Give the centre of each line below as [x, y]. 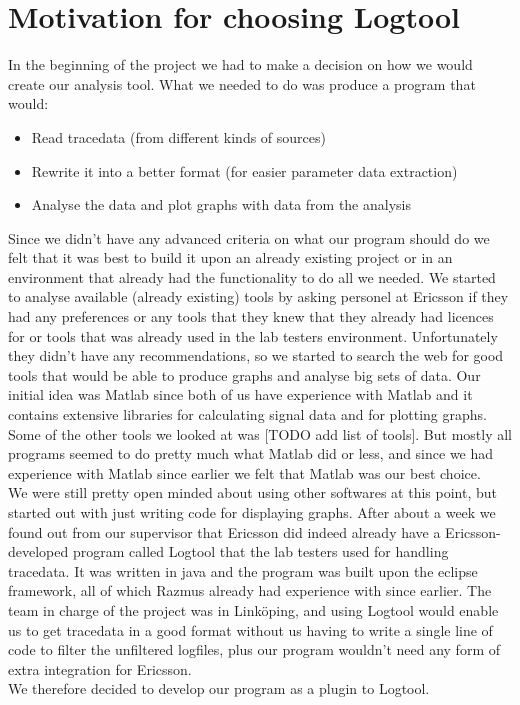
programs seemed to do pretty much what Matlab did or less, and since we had [251, 453]
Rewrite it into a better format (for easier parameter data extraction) [244, 170]
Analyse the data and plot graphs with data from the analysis [221, 204]
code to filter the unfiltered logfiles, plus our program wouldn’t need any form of [254, 649]
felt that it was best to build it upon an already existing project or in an [230, 257]
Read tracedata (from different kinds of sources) [178, 136]
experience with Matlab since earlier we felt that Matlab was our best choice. [244, 472]
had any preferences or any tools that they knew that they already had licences [251, 316]
